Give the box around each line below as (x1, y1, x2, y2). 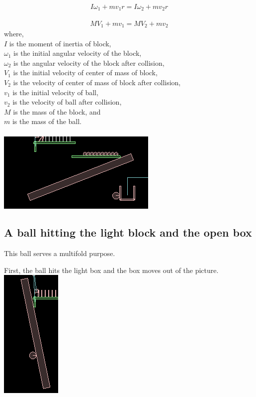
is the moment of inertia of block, (9, 38, 111, 48)
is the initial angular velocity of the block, (13, 48, 142, 58)
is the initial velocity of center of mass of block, (13, 67, 158, 78)
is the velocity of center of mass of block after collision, (13, 77, 181, 87)
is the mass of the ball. (12, 116, 82, 127)
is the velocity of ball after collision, (12, 97, 122, 107)
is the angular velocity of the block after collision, (13, 57, 165, 68)
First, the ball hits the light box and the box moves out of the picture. (4, 265, 219, 275)
